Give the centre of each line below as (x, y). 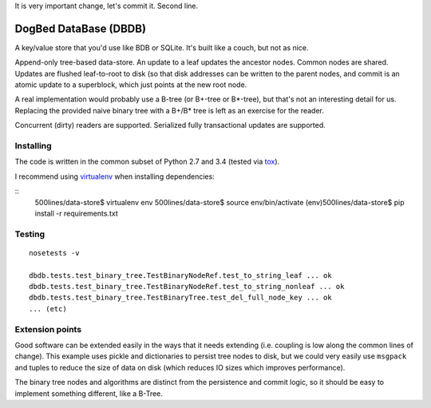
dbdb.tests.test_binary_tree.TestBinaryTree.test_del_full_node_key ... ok (180, 298)
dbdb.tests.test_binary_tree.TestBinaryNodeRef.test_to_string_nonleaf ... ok (187, 287)
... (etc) (48, 309)
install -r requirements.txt (77, 213)
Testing (30, 234)
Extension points (48, 329)
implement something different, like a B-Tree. (89, 393)
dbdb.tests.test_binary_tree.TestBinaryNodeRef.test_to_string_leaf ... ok (180, 275)
